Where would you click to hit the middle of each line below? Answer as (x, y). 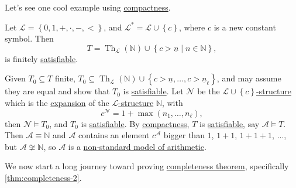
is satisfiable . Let (153, 91)
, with (172, 102)
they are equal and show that (57, 91)
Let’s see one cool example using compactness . (88, 7)
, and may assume (249, 78)
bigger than (184, 135)
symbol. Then (29, 38)
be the (209, 91)
